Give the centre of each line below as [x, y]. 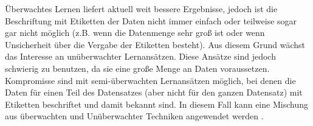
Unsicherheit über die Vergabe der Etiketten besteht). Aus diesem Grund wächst [155, 44]
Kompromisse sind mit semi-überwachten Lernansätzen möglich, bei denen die [150, 80]
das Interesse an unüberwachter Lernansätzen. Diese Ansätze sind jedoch [140, 56]
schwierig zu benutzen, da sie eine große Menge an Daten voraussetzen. [137, 68]
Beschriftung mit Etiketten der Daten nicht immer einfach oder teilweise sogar [151, 20]
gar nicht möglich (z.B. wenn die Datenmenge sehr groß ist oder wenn [135, 33]
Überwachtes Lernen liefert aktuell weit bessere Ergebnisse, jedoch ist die [141, 9]
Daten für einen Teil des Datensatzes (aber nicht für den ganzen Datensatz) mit [154, 92]
